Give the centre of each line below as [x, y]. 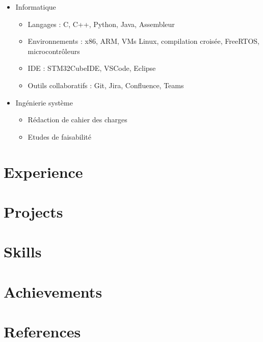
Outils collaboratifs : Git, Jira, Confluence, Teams [106, 85]
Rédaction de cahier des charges [77, 120]
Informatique [36, 7]
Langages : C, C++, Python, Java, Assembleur [101, 24]
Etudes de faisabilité [60, 136]
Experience [43, 172]
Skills [23, 252]
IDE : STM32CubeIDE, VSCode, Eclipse [92, 68]
